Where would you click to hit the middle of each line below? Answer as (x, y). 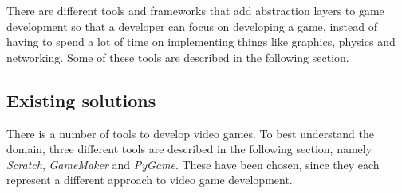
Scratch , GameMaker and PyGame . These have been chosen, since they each (193, 164)
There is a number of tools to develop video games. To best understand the (190, 133)
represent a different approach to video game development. (150, 180)
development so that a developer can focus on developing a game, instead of (192, 26)
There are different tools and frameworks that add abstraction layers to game (195, 10)
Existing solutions (81, 100)
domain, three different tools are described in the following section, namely (189, 149)
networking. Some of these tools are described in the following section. (178, 57)
